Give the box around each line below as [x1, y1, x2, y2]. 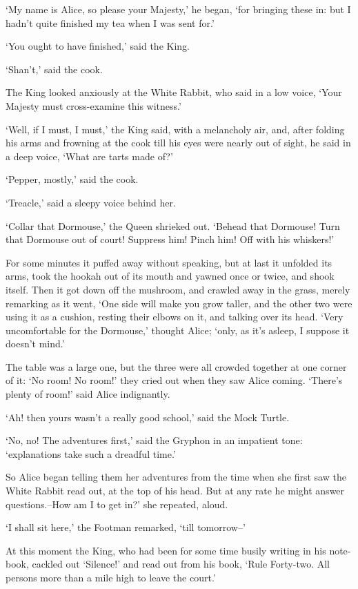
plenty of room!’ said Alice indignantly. [6, 387, 170, 401]
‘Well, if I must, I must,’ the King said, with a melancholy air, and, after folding [6, 122, 345, 136]
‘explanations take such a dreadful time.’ [6, 446, 176, 461]
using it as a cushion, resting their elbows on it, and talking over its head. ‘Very [6, 309, 344, 324]
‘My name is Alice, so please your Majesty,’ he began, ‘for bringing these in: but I [6, 2, 351, 16]
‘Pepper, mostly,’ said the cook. [6, 172, 139, 186]
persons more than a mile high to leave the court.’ [6, 570, 216, 584]
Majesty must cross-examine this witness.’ [6, 98, 181, 113]
